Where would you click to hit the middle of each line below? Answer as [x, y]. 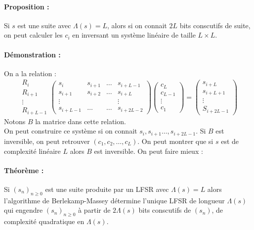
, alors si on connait [137, 25]
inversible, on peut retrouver [47, 141]
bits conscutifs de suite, [215, 25]
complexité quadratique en [44, 221]
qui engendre [23, 210]
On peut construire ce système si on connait [71, 131]
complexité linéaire [32, 151]
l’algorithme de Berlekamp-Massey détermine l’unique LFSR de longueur [114, 200]
